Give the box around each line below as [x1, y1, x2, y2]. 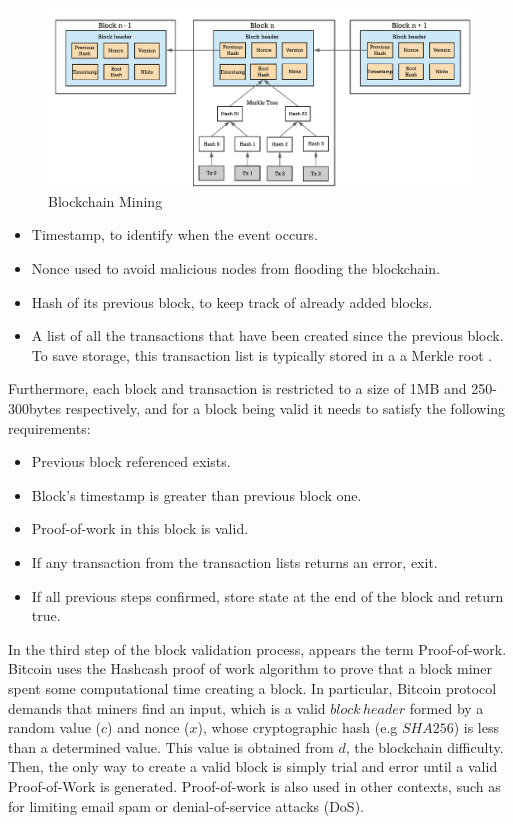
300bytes [8, 398, 61, 419]
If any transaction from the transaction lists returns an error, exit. [31, 552, 438, 572]
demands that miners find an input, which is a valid [8, 697, 326, 718]
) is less [453, 717, 499, 738]
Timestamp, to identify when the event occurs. [31, 224, 318, 245]
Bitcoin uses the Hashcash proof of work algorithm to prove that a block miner [8, 658, 493, 679]
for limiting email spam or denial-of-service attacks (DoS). [8, 795, 364, 816]
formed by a [409, 697, 484, 718]
